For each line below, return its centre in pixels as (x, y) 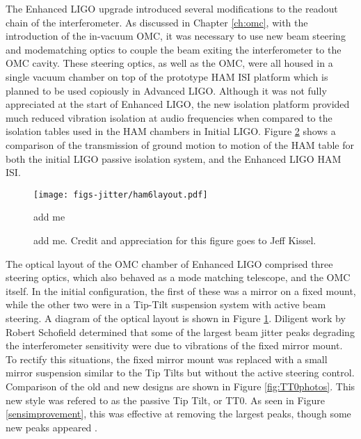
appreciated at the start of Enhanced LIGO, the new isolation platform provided (178, 104)
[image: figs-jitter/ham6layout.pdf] (121, 194)
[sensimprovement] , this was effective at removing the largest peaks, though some (178, 414)
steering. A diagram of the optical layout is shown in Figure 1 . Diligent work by (176, 318)
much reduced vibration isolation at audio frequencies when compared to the (169, 117)
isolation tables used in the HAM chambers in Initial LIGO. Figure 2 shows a (171, 131)
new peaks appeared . (51, 427)
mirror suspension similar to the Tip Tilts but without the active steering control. (180, 373)
